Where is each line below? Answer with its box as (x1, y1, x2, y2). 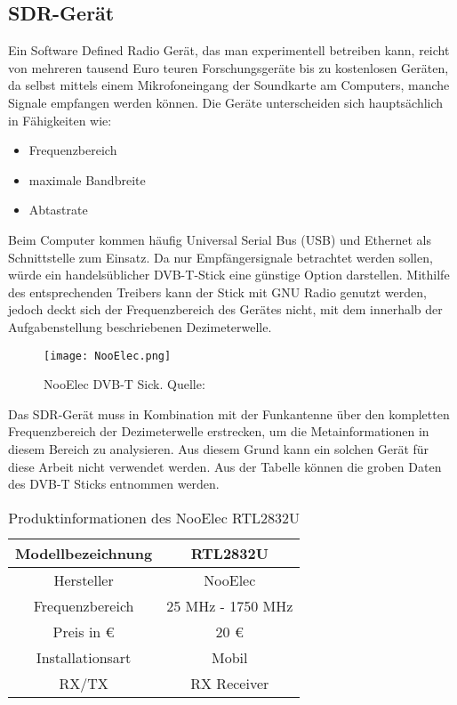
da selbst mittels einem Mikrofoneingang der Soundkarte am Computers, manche (8, 76, 450, 94)
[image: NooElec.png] (44, 349, 172, 362)
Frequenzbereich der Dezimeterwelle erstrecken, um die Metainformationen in (8, 422, 429, 441)
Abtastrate (28, 200, 88, 219)
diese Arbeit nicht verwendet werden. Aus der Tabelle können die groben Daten (8, 457, 442, 475)
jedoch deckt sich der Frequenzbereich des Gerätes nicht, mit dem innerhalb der (8, 300, 443, 319)
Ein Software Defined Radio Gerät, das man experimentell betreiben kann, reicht (8, 41, 450, 60)
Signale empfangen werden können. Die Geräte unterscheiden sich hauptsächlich (8, 93, 444, 111)
